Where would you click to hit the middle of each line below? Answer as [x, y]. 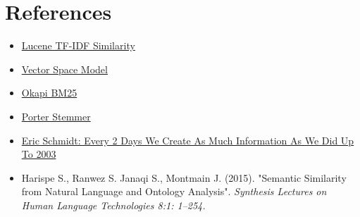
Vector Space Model [64, 69]
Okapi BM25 [49, 93]
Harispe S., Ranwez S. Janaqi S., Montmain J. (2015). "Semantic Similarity [184, 177]
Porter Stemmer [56, 116]
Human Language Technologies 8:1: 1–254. [113, 205]
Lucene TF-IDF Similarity [78, 45]
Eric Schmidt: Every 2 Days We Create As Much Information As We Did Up [188, 140]
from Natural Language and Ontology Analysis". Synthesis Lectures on [174, 191]
